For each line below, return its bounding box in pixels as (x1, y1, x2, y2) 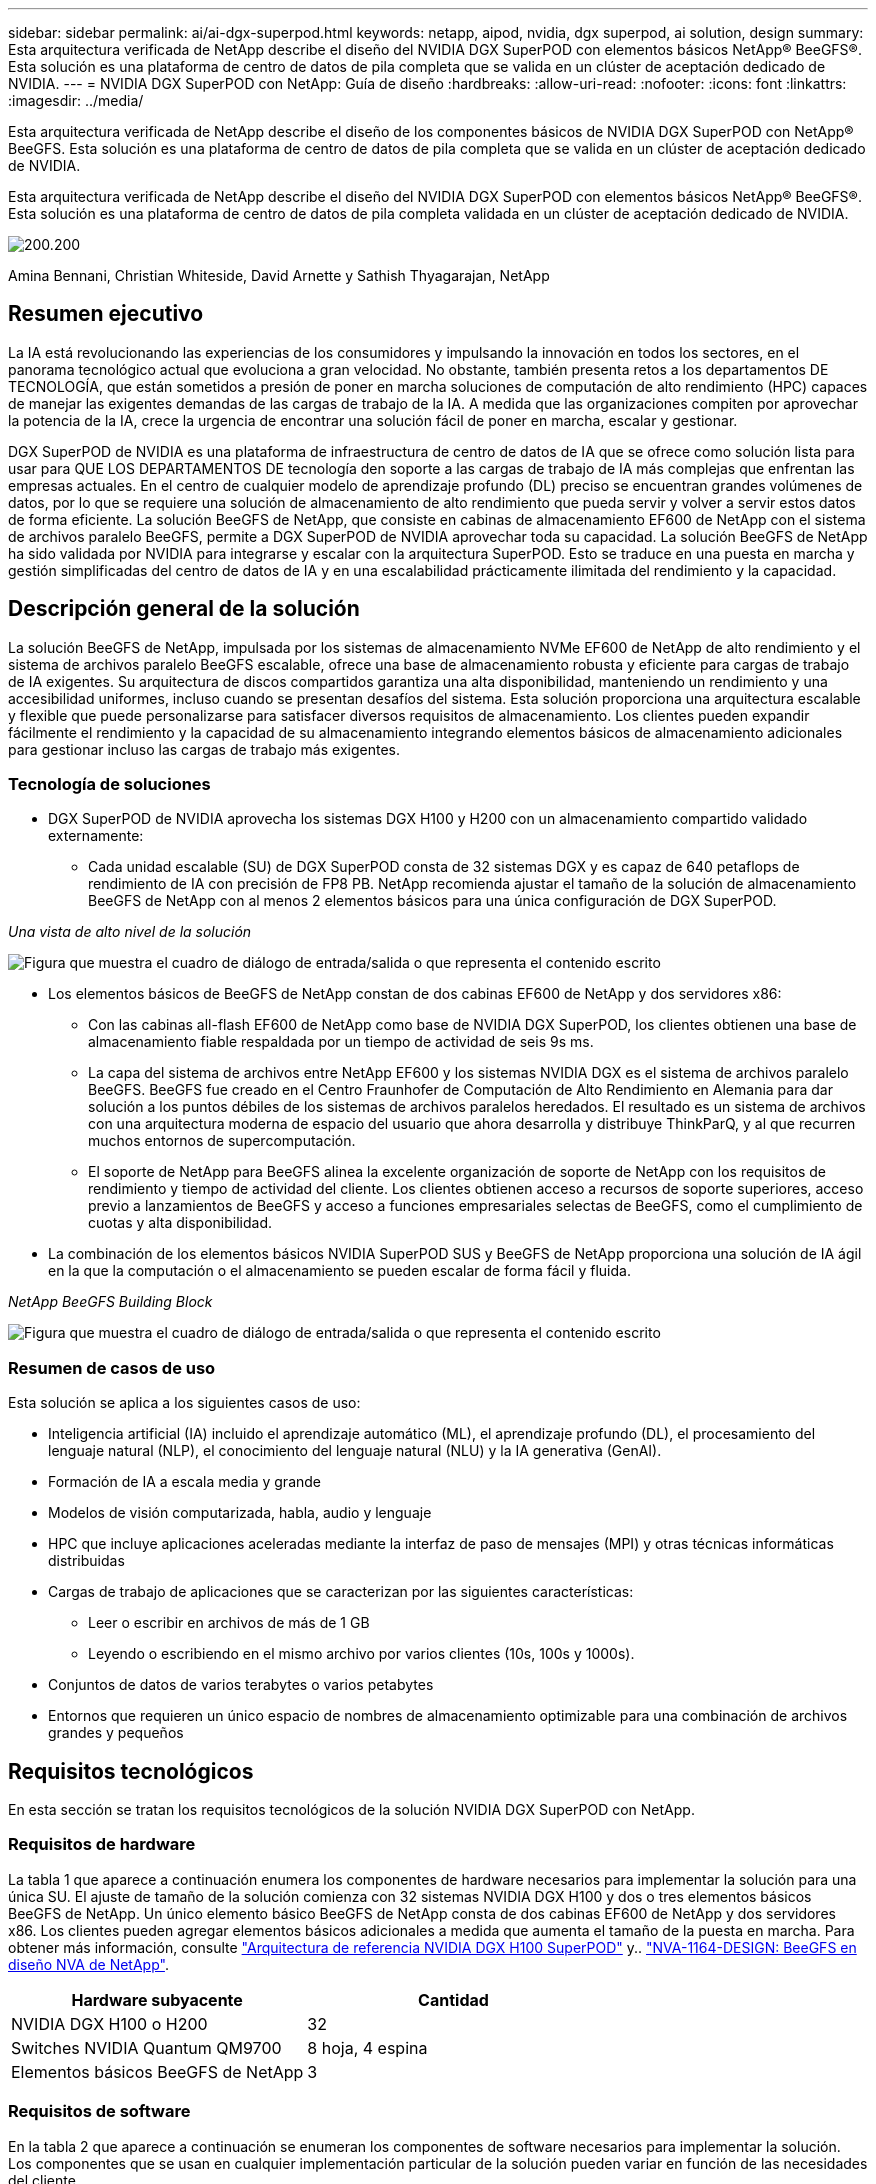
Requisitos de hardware (8, 1834, 196, 1855)
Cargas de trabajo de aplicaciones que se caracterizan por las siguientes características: (48, 1583, 634, 1601)
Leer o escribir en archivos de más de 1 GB (88, 1614, 370, 1632)
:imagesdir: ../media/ (8, 92, 144, 109)
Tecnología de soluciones (8, 774, 211, 795)
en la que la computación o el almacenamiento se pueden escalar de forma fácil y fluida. (48, 1262, 631, 1280)
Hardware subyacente (71, 1989, 243, 2010)
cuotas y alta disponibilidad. (88, 1214, 272, 1232)
